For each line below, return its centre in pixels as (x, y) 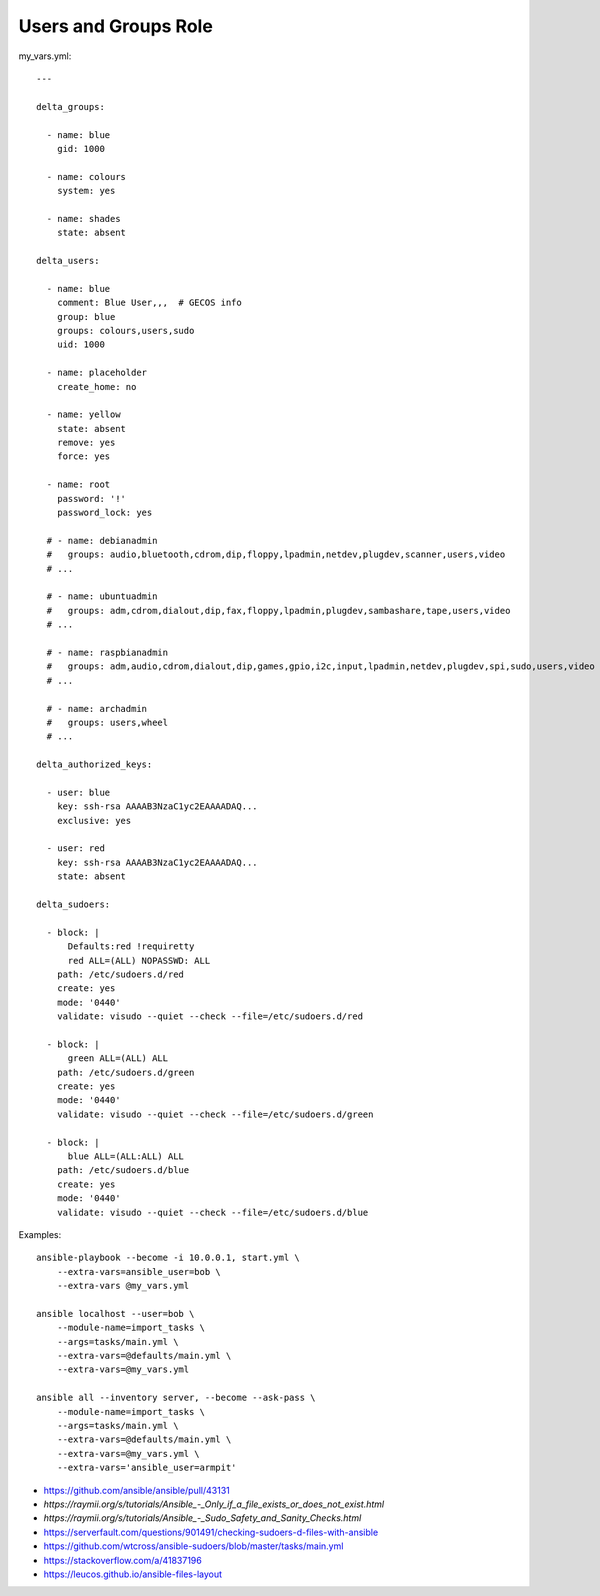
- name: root (78, 484)
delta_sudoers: (73, 904)
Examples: (40, 1234)
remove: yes (86, 443)
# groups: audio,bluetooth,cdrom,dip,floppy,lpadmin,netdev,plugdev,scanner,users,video (276, 554)
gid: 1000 (80, 148)
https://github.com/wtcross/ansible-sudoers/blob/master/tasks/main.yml (193, 1546)
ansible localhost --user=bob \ (115, 1313)
